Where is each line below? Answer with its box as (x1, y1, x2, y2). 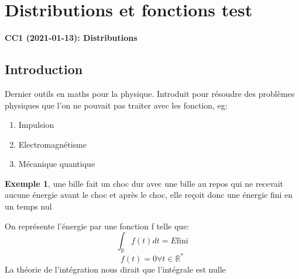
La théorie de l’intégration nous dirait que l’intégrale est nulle (5, 263, 226, 275)
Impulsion (18, 118, 54, 131)
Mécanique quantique (18, 158, 95, 170)
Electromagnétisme (18, 138, 87, 150)
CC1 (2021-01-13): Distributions (5, 32, 138, 44)
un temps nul (5, 200, 52, 212)
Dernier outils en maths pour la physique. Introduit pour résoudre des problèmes (5, 87, 295, 99)
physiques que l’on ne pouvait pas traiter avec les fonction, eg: (5, 99, 228, 111)
